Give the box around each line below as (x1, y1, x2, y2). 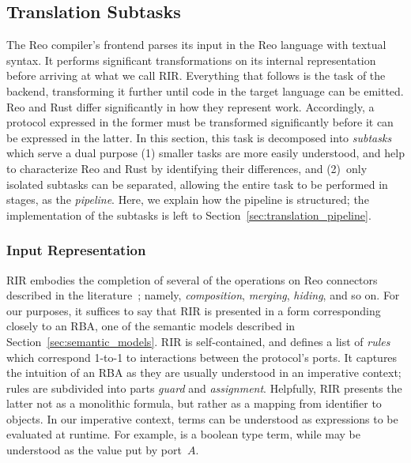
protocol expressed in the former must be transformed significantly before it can (6, 114, 394, 130)
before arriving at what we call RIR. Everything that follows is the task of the (6, 67, 386, 84)
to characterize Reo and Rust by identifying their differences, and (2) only (6, 160, 368, 176)
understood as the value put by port (6, 442, 182, 458)
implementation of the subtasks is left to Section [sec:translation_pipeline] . (6, 206, 371, 223)
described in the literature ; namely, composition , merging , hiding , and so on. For (6, 287, 400, 303)
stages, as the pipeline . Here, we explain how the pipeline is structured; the (6, 191, 369, 208)
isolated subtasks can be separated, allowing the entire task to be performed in (6, 175, 388, 192)
